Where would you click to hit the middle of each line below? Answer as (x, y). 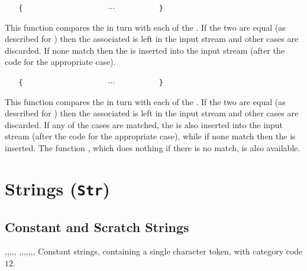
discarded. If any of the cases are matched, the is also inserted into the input (144, 124)
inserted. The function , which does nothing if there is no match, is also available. (153, 148)
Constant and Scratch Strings (97, 226)
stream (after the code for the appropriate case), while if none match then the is (150, 136)
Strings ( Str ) (58, 188)
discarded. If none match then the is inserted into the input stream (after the (145, 50)
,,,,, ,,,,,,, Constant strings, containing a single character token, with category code (154, 251)
